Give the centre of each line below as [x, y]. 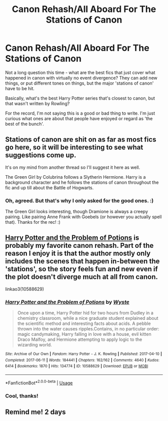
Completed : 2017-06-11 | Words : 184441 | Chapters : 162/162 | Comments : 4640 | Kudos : [82, 360]
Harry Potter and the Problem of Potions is [72, 238]
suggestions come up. [41, 155]
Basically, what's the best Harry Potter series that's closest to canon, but [80, 98]
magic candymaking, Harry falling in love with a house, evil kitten [84, 334]
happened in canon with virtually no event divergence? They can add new [81, 78]
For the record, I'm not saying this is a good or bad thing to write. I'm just [80, 113]
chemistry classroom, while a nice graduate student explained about [88, 318]
